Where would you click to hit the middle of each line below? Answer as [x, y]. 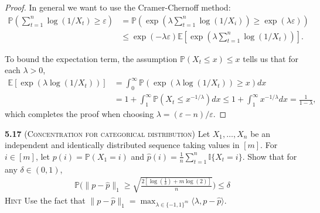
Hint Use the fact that [45, 200]
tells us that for [270, 58]
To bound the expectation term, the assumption [91, 58]
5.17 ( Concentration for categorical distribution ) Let [108, 133]
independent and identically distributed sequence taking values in [122, 145]
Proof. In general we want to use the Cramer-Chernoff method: [118, 7]
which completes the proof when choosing [79, 114]
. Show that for [270, 156]
